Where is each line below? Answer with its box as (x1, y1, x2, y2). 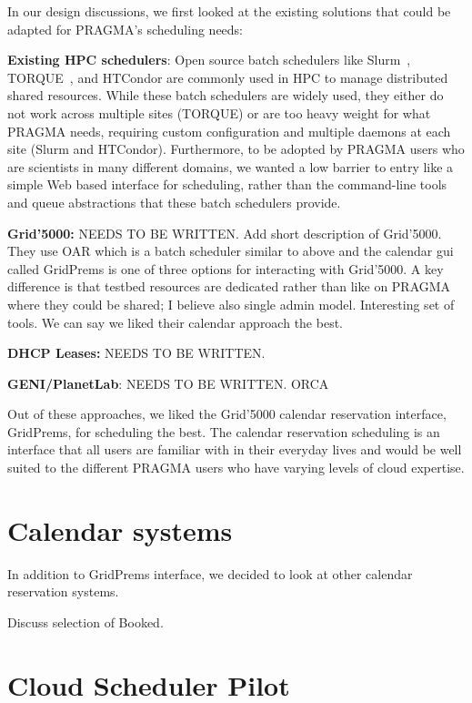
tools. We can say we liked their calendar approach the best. (7, 312, 343, 331)
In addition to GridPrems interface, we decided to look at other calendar (7, 564, 413, 583)
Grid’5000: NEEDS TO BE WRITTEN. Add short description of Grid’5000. (7, 223, 442, 242)
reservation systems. (7, 582, 119, 601)
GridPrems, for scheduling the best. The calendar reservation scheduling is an (7, 422, 440, 441)
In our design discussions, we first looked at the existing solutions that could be (7, 2, 451, 20)
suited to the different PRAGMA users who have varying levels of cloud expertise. (7, 458, 465, 477)
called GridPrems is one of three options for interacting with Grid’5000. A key (7, 259, 444, 278)
